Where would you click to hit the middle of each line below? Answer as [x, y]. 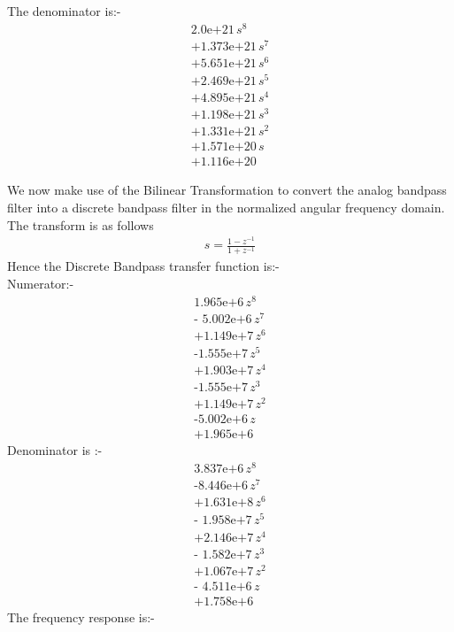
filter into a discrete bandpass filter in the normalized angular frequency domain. [226, 208]
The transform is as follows [81, 224]
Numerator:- [41, 284]
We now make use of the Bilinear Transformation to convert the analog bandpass [227, 190]
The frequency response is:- [81, 617]
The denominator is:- [64, 11]
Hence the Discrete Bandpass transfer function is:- [143, 266]
